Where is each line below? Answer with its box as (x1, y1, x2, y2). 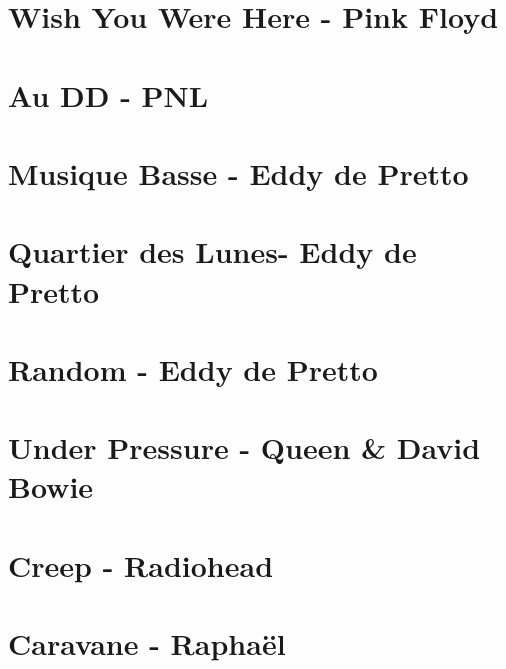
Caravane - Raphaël (8, 623, 286, 664)
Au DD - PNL (8, 74, 209, 115)
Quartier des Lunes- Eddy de (8, 231, 417, 272)
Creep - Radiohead (8, 544, 274, 585)
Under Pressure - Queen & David (8, 427, 481, 468)
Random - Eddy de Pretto (8, 348, 378, 389)
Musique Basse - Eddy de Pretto (8, 152, 469, 193)
